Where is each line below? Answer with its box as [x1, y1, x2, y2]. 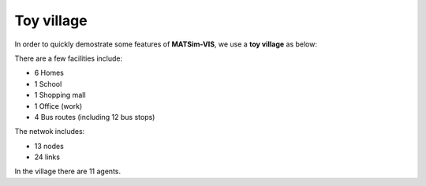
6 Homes [34, 68, 65, 78]
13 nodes [34, 141, 65, 151]
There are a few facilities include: [14, 54, 123, 63]
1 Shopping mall [34, 91, 86, 100]
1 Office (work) [34, 101, 83, 110]
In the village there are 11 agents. [14, 166, 121, 177]
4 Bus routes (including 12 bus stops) [34, 112, 155, 121]
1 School [34, 79, 62, 88]
